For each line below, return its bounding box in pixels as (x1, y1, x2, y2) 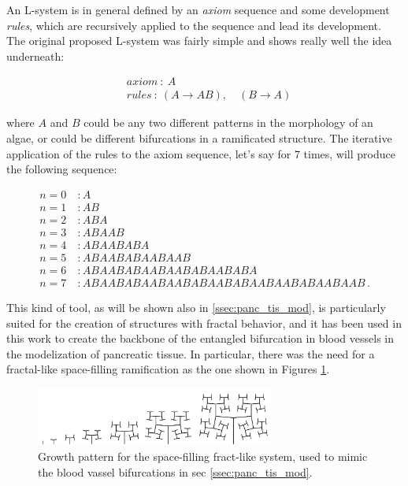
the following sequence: (6, 161, 117, 177)
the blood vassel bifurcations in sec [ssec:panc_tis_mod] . (38, 463, 313, 480)
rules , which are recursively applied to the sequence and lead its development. (6, 17, 381, 33)
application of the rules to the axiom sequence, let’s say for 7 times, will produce (6, 145, 395, 161)
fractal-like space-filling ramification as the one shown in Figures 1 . (6, 361, 330, 377)
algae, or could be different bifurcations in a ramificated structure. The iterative (6, 130, 392, 147)
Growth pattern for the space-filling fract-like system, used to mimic (38, 448, 368, 465)
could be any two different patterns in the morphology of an (83, 114, 373, 131)
